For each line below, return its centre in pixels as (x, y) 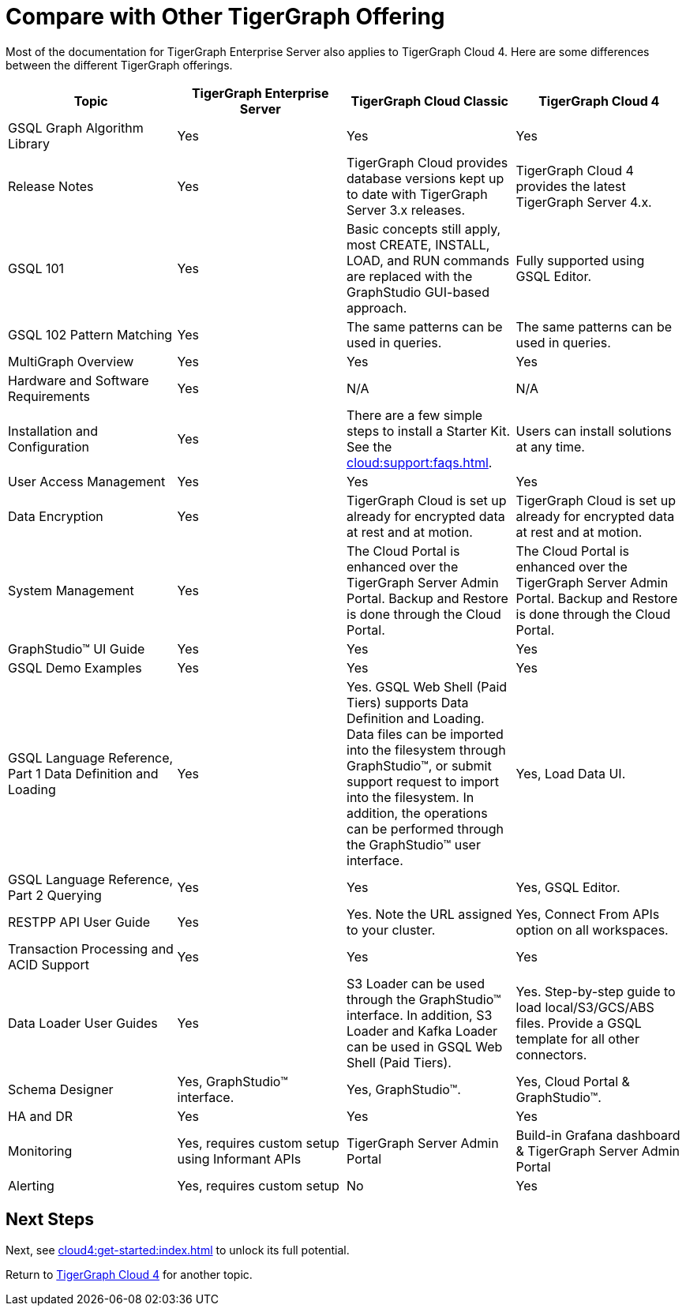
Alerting (31, 1185)
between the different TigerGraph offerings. (119, 65)
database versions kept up (425, 178)
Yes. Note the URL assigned (429, 914)
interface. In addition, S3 (420, 1015)
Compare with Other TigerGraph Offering (225, 17)
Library (29, 143)
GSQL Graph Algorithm (76, 127)
